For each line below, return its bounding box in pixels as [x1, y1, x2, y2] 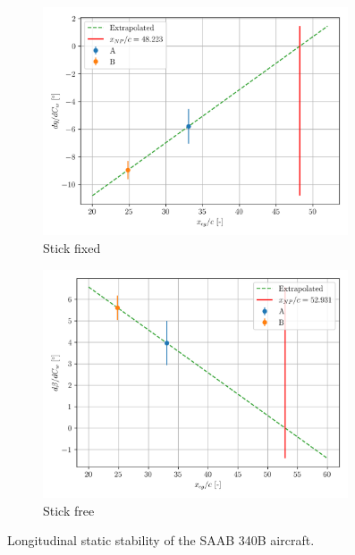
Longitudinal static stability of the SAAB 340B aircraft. [7, 531, 315, 550]
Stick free [43, 500, 95, 519]
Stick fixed [43, 239, 101, 256]
